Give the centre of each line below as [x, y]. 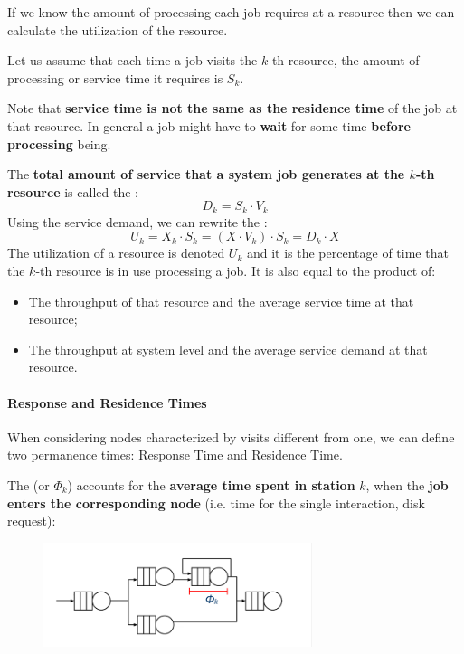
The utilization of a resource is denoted [116, 253]
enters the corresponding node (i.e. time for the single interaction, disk [216, 502]
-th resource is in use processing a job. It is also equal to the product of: [236, 270]
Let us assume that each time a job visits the [133, 60]
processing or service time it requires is [115, 77]
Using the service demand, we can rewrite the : [137, 221]
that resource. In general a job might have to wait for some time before [209, 125]
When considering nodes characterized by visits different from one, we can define [231, 436]
